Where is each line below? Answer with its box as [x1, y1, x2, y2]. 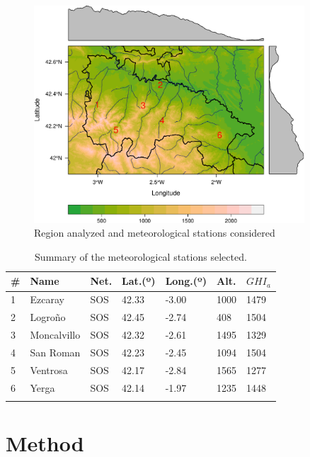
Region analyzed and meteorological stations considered [34, 225, 275, 240]
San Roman [30, 344, 81, 359]
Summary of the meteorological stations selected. [35, 249, 247, 264]
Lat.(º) [122, 273, 156, 288]
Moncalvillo [30, 327, 81, 342]
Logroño [30, 310, 66, 325]
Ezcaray [30, 292, 64, 307]
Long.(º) [165, 273, 207, 288]
